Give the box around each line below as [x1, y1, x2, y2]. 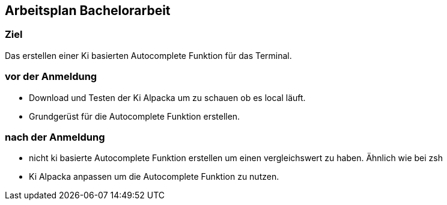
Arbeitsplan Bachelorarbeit [5, 3, 171, 18]
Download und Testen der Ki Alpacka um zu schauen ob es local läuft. [29, 92, 306, 103]
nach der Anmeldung [5, 130, 105, 143]
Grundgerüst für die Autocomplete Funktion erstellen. [29, 111, 240, 121]
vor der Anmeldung [5, 70, 97, 83]
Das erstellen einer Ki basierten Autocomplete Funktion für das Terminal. [5, 50, 292, 61]
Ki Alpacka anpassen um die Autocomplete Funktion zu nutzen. [29, 171, 279, 182]
